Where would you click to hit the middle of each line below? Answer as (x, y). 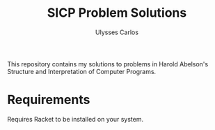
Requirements (49, 100)
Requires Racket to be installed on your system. (75, 119)
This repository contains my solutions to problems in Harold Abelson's (108, 64)
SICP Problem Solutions (117, 13)
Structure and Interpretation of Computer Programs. (82, 71)
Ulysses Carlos (117, 32)
